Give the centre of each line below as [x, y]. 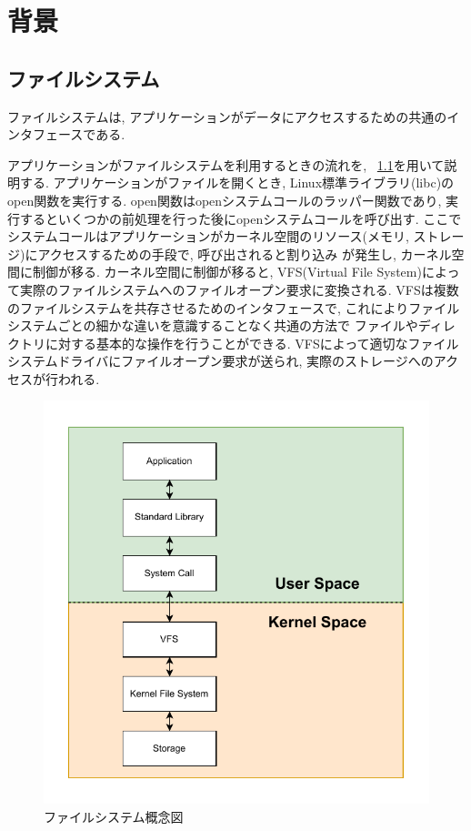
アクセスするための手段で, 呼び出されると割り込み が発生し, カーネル [245, 253]
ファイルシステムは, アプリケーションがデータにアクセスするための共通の [227, 116]
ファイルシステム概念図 [114, 816]
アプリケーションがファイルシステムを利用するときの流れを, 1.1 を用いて [226, 164]
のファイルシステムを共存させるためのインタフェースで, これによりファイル [234, 307]
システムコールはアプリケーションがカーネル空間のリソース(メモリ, [208, 236]
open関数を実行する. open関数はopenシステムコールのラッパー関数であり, [225, 200]
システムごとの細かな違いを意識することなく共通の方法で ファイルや [213, 325]
